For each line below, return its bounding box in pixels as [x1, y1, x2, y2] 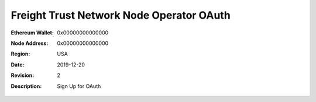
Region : [11, 50, 30, 58]
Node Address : [11, 40, 49, 47]
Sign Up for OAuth [57, 82, 101, 90]
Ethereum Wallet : [11, 29, 54, 36]
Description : [11, 82, 42, 90]
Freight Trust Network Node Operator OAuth [11, 9, 231, 22]
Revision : [11, 72, 35, 79]
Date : [11, 61, 25, 68]
